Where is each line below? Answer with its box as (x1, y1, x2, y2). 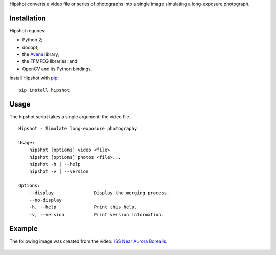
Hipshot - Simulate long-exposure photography (18, 125, 137, 131)
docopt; (22, 44, 39, 50)
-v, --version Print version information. (29, 211, 165, 217)
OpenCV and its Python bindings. (22, 66, 93, 72)
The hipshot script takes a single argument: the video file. (9, 113, 131, 120)
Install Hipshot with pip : (9, 75, 59, 81)
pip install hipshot (18, 87, 70, 93)
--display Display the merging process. (29, 190, 170, 196)
